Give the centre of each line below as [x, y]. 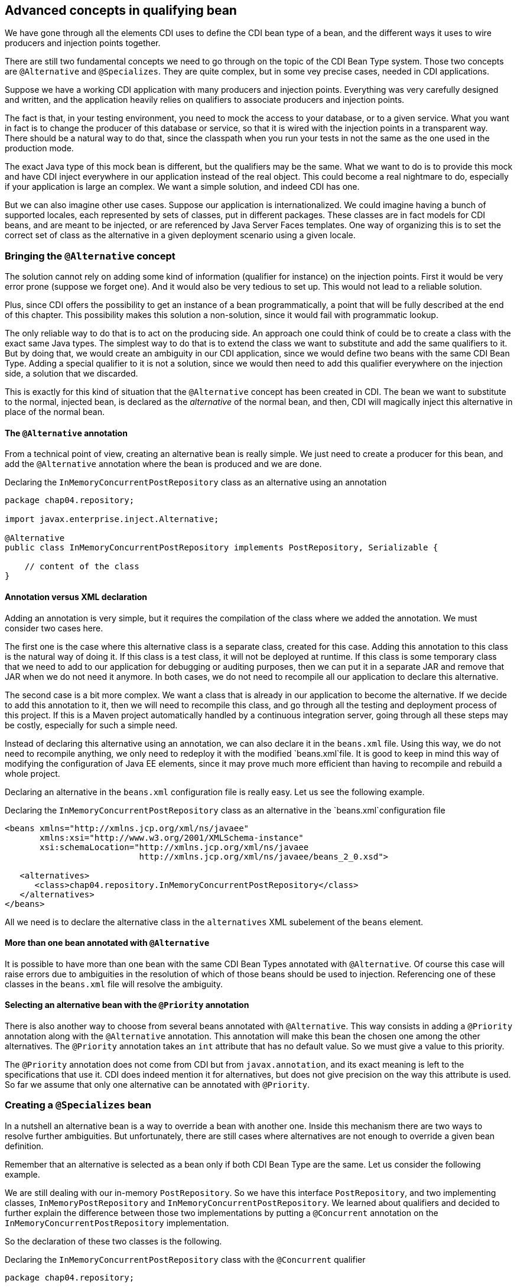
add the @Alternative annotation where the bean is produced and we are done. [163, 464]
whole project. [32, 773]
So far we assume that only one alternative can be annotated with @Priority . [157, 1085]
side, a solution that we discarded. [71, 374]
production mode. [39, 148]
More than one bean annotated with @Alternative [107, 943]
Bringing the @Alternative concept [90, 256]
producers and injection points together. [83, 43]
